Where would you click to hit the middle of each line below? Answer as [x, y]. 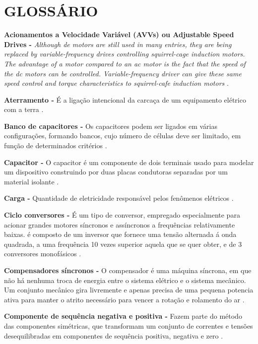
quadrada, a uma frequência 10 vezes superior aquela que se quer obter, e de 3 [123, 244]
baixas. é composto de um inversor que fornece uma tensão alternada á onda [120, 234]
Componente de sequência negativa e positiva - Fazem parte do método [123, 316]
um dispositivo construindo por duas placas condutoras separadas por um [116, 172]
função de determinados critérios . [56, 145]
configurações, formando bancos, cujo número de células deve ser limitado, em [123, 136]
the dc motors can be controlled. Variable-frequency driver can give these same [123, 73]
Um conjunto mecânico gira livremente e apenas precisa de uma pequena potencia [129, 290]
